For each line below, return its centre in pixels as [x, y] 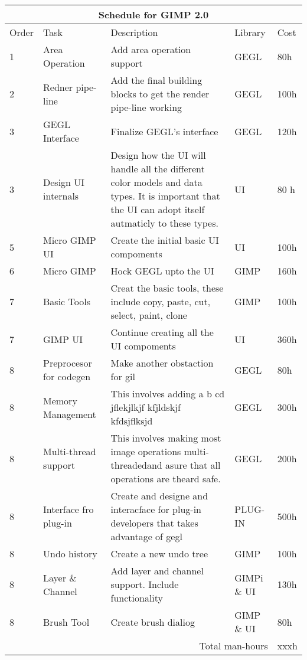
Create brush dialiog [153, 622]
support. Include [145, 584]
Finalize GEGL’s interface [164, 131]
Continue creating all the [162, 332]
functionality [137, 598]
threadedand [136, 465]
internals [61, 196]
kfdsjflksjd [132, 421]
